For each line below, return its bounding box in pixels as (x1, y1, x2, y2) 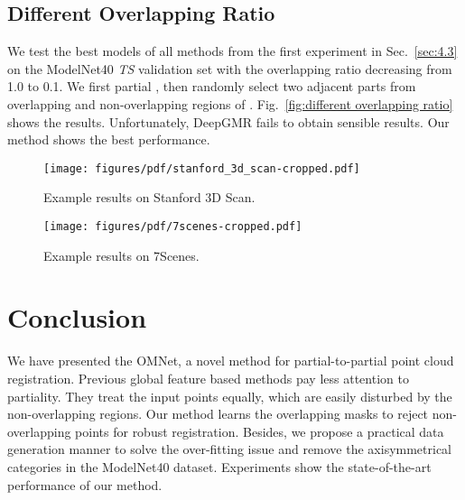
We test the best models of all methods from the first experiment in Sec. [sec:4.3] (7, 42, 458, 60)
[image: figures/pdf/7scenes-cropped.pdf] (43, 220, 302, 234)
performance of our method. (7, 475, 163, 494)
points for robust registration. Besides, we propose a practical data (75, 421, 444, 440)
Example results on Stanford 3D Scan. (43, 188, 256, 207)
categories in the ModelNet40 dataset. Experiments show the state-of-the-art (7, 457, 432, 476)
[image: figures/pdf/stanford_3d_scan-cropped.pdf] (43, 162, 360, 175)
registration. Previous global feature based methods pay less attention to (7, 368, 409, 387)
